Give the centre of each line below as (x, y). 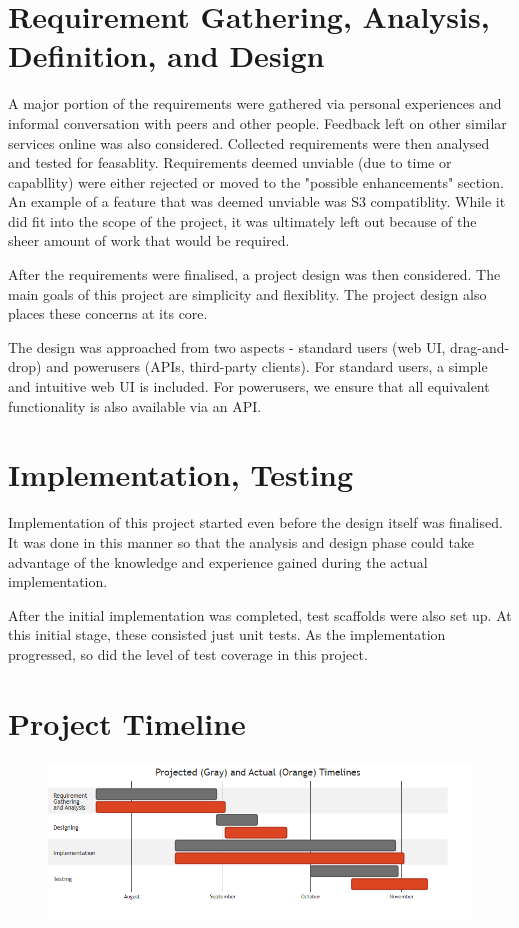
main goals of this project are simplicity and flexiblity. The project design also (247, 293)
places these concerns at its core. (108, 313)
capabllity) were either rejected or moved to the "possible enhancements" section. (256, 181)
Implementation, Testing (181, 474)
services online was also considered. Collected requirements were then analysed (249, 142)
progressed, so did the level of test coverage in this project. (188, 653)
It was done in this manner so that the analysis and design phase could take (241, 541)
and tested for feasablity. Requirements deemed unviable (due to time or (230, 162)
